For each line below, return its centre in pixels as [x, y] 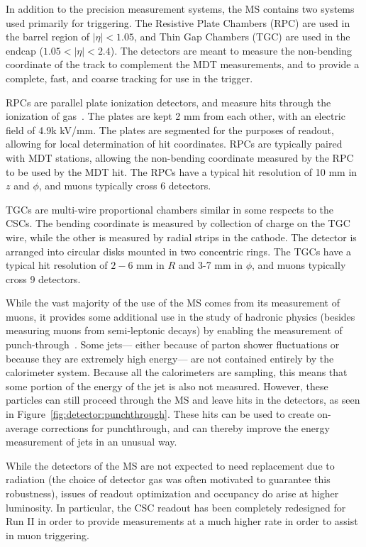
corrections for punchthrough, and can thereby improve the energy [185, 427]
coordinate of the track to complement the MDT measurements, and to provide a [183, 64]
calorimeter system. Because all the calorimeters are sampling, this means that [177, 372]
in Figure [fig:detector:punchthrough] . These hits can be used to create [160, 414]
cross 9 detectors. [43, 278]
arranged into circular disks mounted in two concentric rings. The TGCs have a [179, 251]
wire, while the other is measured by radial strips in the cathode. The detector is [181, 237]
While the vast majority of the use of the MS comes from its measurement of [173, 303]
